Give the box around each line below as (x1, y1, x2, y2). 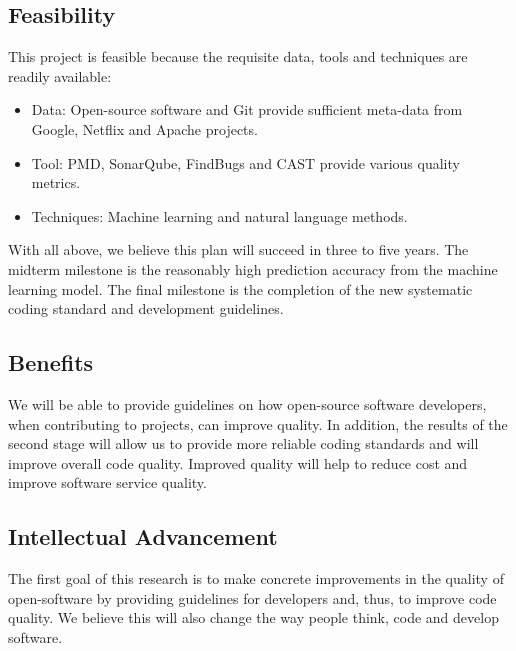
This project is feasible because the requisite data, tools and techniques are (8, 46, 468, 67)
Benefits (8, 347, 94, 378)
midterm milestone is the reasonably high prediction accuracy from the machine (8, 258, 498, 279)
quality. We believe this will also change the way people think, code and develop (8, 607, 499, 628)
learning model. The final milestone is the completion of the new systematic (8, 278, 473, 299)
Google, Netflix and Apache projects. (31, 118, 258, 139)
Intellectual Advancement (8, 521, 278, 552)
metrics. (31, 172, 81, 193)
